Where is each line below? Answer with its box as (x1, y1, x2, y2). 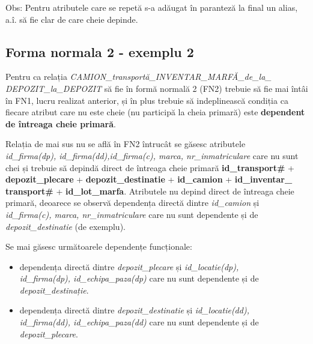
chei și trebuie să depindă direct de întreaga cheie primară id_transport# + (5, 161, 294, 174)
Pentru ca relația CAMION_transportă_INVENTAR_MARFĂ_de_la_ (5, 70, 272, 83)
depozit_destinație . (19, 283, 89, 296)
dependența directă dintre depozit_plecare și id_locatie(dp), (19, 260, 239, 273)
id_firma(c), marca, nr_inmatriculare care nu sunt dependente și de (5, 208, 258, 220)
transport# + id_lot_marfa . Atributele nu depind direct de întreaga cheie (5, 184, 294, 197)
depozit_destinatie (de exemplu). (5, 220, 126, 232)
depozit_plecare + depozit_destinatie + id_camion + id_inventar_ (5, 173, 293, 186)
